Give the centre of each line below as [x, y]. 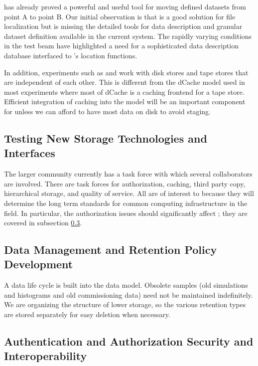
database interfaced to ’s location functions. [71, 55]
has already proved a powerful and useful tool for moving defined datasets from [125, 6]
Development [39, 264]
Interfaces [30, 153]
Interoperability [46, 356]
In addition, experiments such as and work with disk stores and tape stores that [126, 72]
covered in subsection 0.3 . [43, 223]
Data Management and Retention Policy [111, 250]
